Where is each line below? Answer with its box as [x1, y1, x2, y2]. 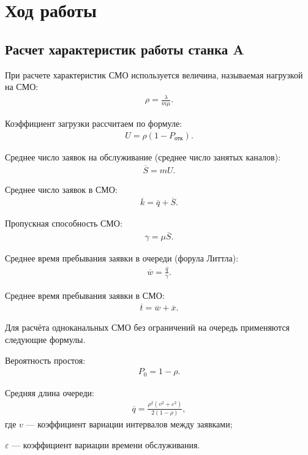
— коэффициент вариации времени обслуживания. [12, 438, 200, 451]
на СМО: [5, 80, 39, 93]
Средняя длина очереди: [5, 386, 94, 399]
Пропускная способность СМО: [5, 217, 122, 230]
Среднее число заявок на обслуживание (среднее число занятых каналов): [5, 150, 281, 163]
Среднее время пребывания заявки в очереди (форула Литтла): [5, 252, 239, 265]
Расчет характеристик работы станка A [5, 39, 244, 58]
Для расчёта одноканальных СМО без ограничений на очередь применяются [5, 321, 290, 334]
